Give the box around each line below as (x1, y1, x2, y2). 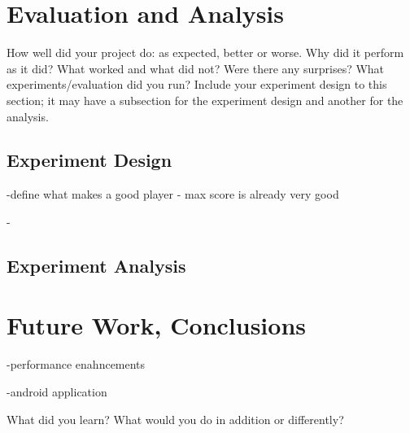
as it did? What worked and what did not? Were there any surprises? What (7, 59, 385, 77)
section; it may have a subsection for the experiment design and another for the (7, 91, 403, 108)
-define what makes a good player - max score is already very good (7, 186, 339, 203)
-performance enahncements (7, 356, 146, 373)
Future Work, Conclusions (7, 308, 307, 342)
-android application (7, 383, 107, 400)
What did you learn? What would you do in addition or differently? (7, 410, 344, 427)
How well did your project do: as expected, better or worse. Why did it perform (7, 44, 404, 61)
